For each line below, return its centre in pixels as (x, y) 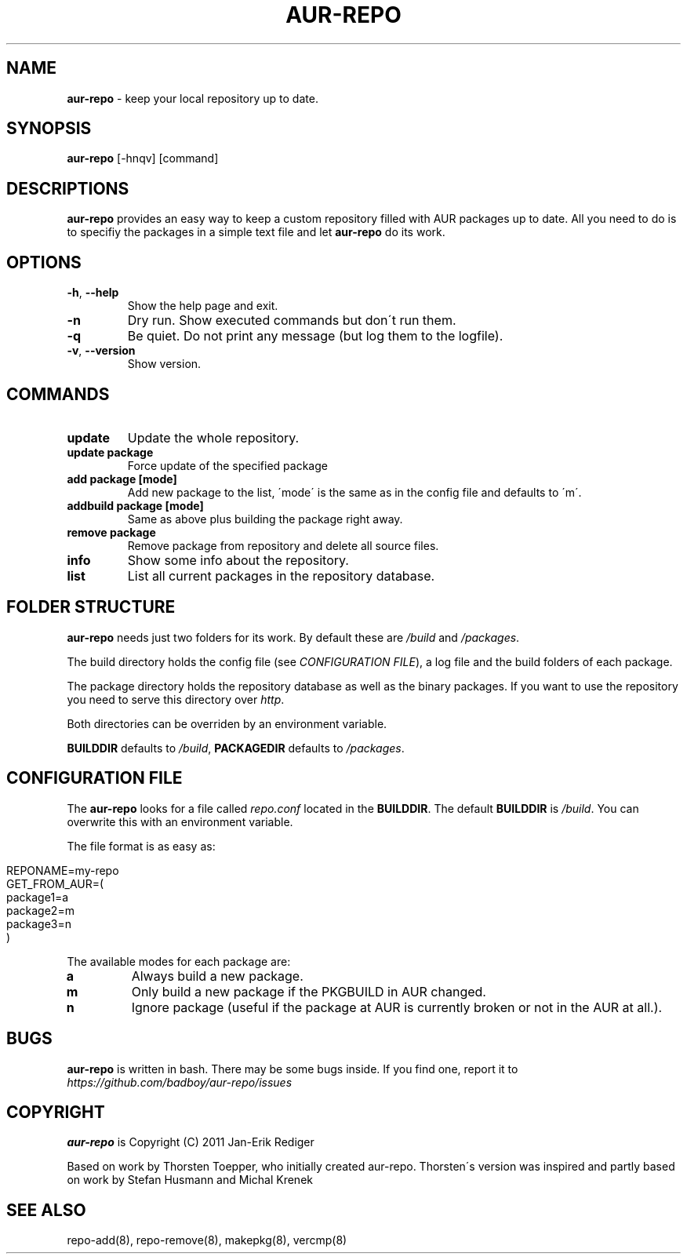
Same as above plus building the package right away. (265, 519)
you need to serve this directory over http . (176, 699)
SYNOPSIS (49, 129)
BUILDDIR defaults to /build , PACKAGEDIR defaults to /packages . (236, 748)
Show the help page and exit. (203, 306)
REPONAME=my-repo (63, 870)
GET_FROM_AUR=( (55, 883)
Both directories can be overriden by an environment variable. (227, 723)
